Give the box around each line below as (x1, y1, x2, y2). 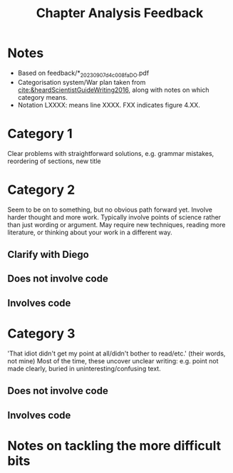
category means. (17, 93, 68, 101)
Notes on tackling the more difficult (7, 437, 222, 454)
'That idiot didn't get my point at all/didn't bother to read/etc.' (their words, (7, 349, 226, 358)
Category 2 (7, 182, 76, 197)
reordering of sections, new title (7, 157, 101, 165)
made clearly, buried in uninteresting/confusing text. (7, 364, 162, 373)
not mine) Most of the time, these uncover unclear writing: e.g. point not (7, 356, 219, 365)
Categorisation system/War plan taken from (17, 78, 146, 86)
